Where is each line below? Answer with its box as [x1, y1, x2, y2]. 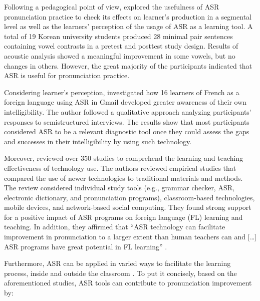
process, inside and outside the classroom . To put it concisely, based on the [4, 267, 237, 278]
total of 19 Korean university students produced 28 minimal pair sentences [4, 31, 233, 41]
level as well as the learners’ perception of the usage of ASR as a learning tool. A [4, 21, 253, 32]
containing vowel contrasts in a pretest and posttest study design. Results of [4, 41, 238, 51]
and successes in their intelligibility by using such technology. [4, 136, 192, 146]
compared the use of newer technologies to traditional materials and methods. [4, 172, 243, 183]
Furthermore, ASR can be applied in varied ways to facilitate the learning [4, 258, 231, 268]
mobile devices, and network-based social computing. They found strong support [4, 202, 251, 212]
